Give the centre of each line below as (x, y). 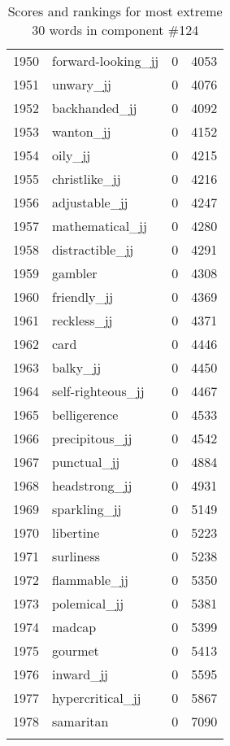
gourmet (76, 650)
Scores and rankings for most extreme (115, 11)
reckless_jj (82, 320)
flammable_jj (90, 580)
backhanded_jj (95, 108)
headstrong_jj (92, 485)
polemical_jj (88, 603)
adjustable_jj (90, 202)
